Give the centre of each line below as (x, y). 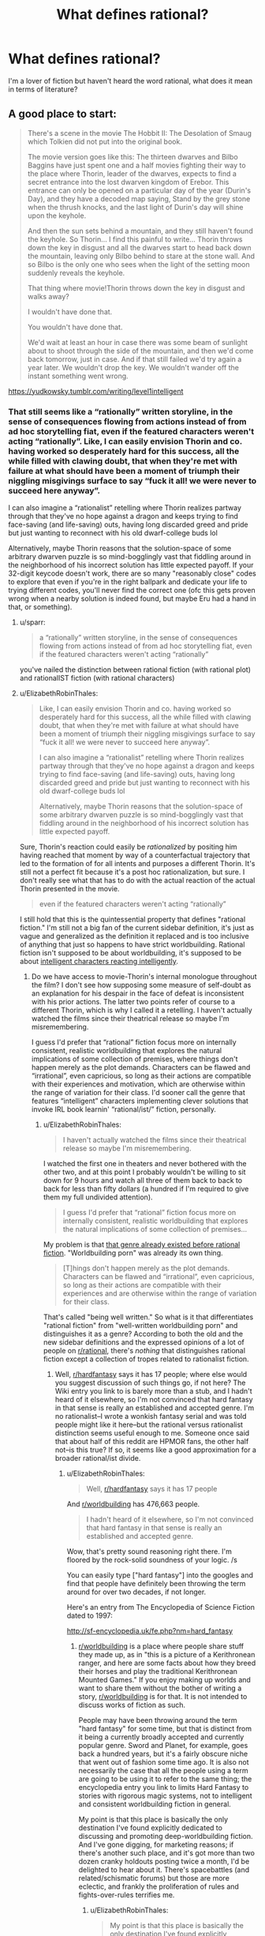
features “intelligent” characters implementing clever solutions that (140, 1101)
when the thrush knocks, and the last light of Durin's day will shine (135, 207)
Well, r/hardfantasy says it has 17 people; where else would (151, 1375)
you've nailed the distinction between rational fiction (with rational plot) (135, 670)
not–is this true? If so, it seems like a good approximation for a (155, 1450)
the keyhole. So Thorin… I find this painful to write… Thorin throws (135, 239)
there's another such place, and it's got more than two (166, 1853)
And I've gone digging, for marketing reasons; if (156, 1844)
